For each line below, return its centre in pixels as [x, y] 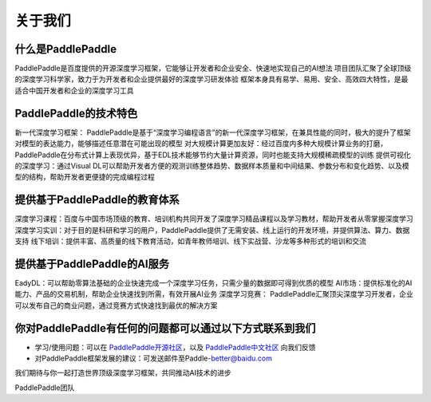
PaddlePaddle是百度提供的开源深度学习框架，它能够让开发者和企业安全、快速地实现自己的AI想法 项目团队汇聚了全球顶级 [213, 69]
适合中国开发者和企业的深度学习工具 [74, 90]
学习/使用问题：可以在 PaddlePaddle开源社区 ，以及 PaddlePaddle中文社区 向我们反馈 [175, 347]
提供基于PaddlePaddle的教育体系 [97, 200]
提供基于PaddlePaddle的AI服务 [92, 264]
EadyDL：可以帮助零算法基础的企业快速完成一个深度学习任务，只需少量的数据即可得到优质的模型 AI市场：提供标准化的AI [214, 282]
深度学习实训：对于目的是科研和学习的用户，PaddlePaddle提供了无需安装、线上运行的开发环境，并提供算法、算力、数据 [212, 230]
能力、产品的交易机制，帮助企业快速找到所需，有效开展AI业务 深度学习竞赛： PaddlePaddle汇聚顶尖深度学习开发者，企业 [214, 294]
